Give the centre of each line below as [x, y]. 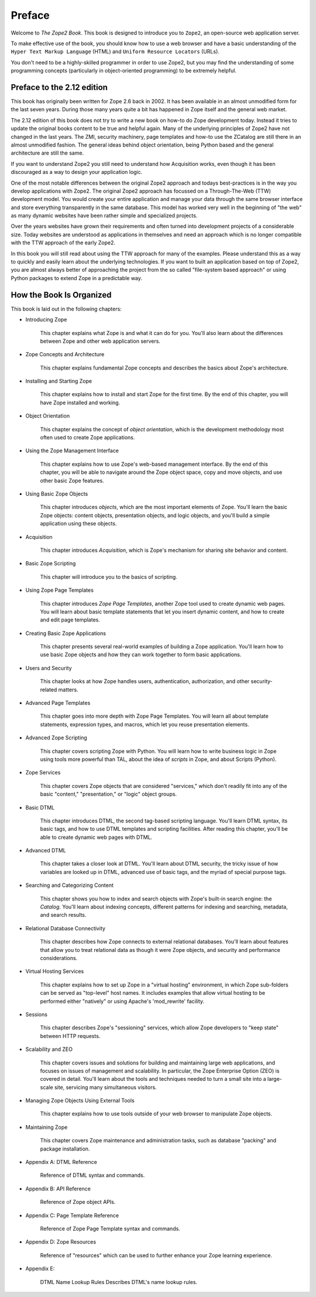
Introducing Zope [46, 320]
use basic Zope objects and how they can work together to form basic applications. [141, 655]
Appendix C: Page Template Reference [72, 1215]
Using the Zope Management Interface [72, 450]
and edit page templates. [70, 620]
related [49, 690]
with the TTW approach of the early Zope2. [63, 243]
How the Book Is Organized [61, 295]
